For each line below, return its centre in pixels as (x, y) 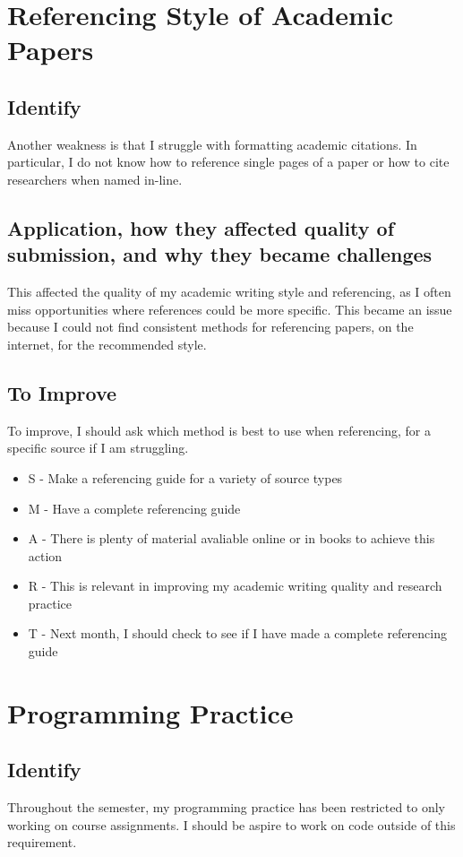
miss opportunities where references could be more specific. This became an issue (230, 309)
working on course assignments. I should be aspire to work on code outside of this (231, 824)
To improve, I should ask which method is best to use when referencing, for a (219, 430)
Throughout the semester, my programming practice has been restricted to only (227, 807)
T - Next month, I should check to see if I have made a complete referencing (237, 633)
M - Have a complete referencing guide (134, 508)
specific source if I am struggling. (98, 448)
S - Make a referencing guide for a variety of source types (185, 477)
